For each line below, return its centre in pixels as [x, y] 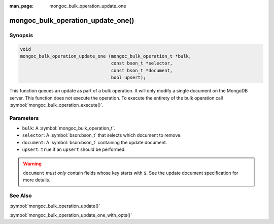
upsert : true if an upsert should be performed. [74, 149]
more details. [37, 180]
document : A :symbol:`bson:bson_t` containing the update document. [95, 142]
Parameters [24, 118]
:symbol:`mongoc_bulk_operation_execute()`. [56, 105]
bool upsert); [128, 78]
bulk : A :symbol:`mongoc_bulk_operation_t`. [69, 128]
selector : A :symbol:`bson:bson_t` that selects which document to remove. [102, 135]
